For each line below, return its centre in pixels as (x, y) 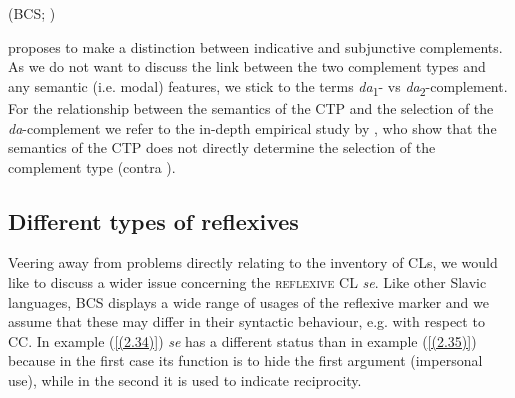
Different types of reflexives (153, 220)
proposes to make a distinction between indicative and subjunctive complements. (255, 46)
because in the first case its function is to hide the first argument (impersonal (245, 360)
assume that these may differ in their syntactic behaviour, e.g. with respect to (246, 321)
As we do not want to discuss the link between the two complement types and (247, 66)
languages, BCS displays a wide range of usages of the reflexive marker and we (248, 301)
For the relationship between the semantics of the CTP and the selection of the (251, 107)
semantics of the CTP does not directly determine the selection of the (222, 147)
